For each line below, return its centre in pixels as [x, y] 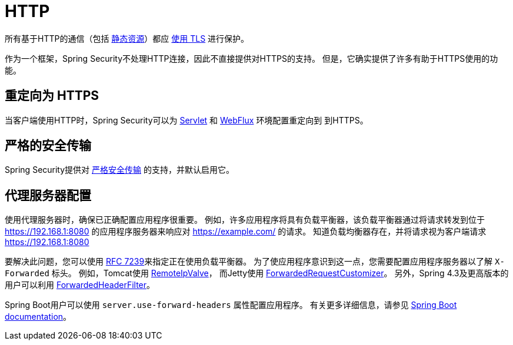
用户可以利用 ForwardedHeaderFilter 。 [80, 285]
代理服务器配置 [48, 195]
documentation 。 [38, 317]
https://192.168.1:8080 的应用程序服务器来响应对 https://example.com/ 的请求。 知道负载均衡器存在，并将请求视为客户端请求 [246, 232]
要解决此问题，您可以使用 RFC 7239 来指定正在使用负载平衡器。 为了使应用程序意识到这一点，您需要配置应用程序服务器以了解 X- [255, 262]
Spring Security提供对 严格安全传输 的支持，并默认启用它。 [119, 170]
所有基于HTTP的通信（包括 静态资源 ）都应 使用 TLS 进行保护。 [127, 38]
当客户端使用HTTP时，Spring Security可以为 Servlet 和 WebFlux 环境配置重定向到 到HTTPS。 [186, 120]
